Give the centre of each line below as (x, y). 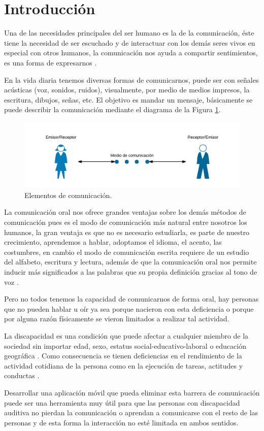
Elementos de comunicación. (68, 195)
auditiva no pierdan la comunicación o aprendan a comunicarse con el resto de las (131, 412)
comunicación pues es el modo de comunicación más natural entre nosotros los (126, 222)
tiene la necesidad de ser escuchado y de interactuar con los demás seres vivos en (130, 42)
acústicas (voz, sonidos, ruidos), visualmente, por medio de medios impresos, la (127, 90)
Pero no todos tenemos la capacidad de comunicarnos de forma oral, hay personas (131, 299)
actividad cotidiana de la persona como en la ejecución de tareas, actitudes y (124, 365)
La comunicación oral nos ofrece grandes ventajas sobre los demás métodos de (125, 212)
